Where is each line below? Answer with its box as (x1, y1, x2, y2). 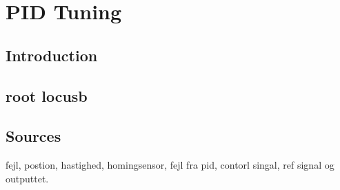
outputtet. (6, 171, 49, 185)
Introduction (6, 44, 98, 65)
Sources (6, 125, 61, 147)
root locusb (6, 85, 88, 106)
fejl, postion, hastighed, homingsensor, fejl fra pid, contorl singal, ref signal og (6, 158, 334, 172)
